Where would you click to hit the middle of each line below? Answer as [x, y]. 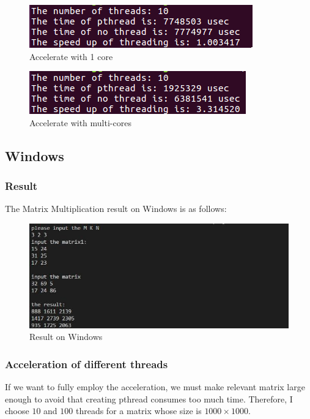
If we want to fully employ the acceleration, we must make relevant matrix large [155, 387]
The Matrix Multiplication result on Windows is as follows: [116, 209]
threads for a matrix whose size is [138, 411]
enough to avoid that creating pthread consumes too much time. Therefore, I [149, 398]
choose [17, 411]
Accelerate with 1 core [71, 56]
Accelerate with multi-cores [80, 122]
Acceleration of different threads [87, 364]
